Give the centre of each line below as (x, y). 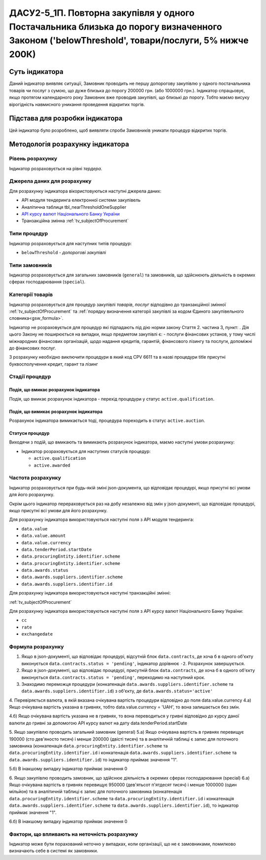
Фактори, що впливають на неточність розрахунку (73, 834)
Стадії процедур (30, 376)
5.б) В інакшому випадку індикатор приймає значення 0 (68, 769)
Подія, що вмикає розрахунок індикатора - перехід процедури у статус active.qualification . (112, 399)
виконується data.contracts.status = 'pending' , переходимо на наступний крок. (113, 677)
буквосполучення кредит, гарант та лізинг (54, 364)
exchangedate (37, 634)
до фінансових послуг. (33, 348)
